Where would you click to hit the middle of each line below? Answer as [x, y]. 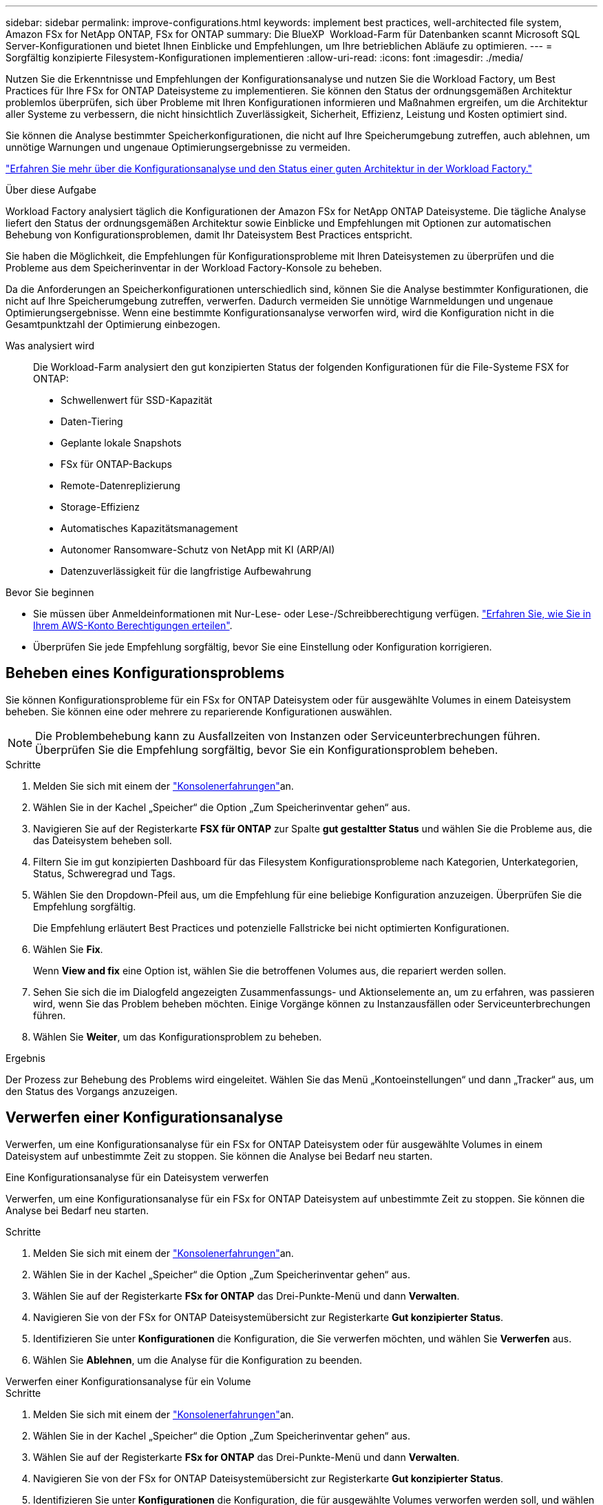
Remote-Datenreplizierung [120, 485]
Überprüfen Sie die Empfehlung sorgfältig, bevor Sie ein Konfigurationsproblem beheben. [267, 749]
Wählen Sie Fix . [68, 949]
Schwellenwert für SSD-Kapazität [137, 400]
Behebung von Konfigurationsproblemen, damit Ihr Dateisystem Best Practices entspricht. [209, 235]
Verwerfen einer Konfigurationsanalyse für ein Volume [128, 1381]
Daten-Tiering [92, 421]
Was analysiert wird [50, 346]
